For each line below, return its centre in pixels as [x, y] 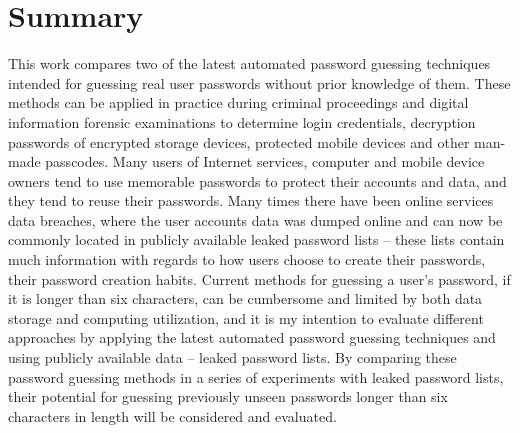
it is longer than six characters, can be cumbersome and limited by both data [245, 298]
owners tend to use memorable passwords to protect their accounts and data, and [257, 180]
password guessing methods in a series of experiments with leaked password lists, [256, 376]
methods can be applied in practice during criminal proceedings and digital [238, 102]
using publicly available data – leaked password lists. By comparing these [232, 357]
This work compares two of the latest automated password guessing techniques [249, 63]
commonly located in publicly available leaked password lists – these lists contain [256, 239]
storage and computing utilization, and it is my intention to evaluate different [246, 317]
